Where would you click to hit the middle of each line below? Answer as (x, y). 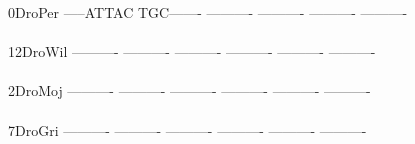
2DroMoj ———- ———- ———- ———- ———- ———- (189, 90)
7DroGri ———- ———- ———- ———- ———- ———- (187, 129)
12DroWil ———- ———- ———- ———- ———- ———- (192, 51)
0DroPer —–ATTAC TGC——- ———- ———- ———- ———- (208, 12)
